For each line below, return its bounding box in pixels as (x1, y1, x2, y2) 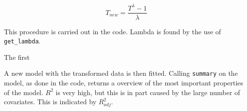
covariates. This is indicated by (4, 97, 97, 107)
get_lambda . (4, 36, 41, 46)
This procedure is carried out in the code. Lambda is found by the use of (4, 26, 221, 36)
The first (4, 52, 30, 62)
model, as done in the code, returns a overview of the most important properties (4, 78, 244, 88)
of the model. (4, 87, 43, 97)
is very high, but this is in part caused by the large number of (55, 87, 240, 97)
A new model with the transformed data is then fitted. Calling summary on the (4, 68, 238, 78)
